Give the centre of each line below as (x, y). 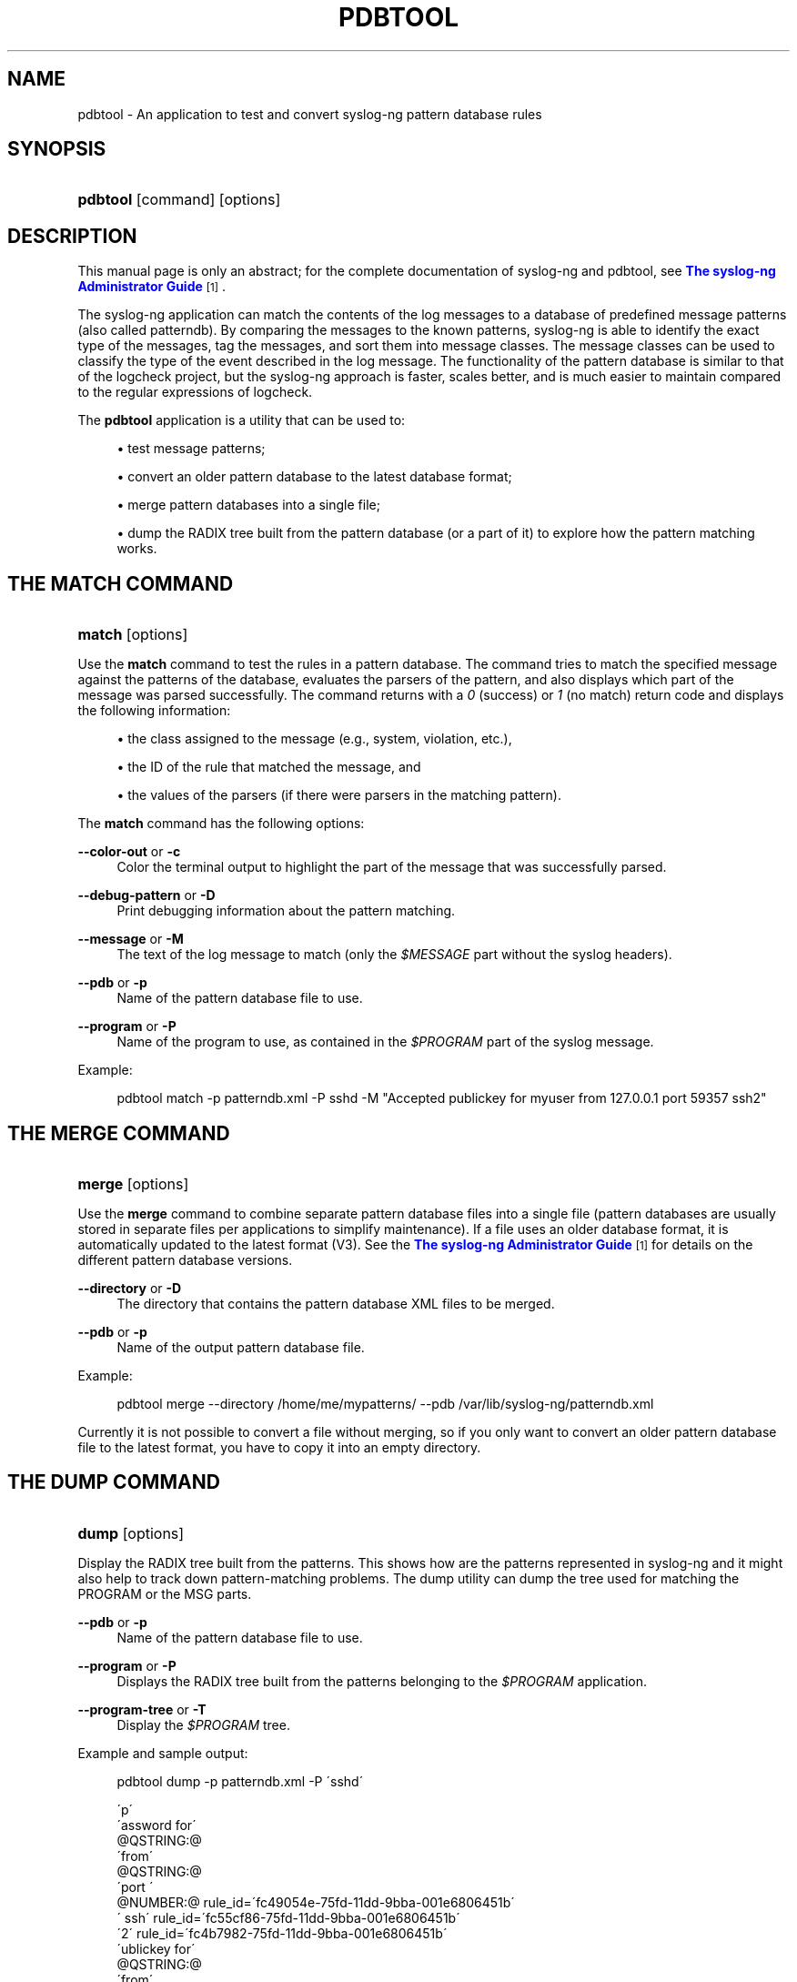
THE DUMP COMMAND (114, 1482)
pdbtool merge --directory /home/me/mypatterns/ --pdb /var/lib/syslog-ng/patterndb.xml (385, 1403)
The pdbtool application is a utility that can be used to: (242, 420)
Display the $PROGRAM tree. (203, 1724)
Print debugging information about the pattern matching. (286, 911)
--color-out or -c (129, 852)
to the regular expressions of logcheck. (195, 392)
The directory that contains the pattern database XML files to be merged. (336, 1303)
